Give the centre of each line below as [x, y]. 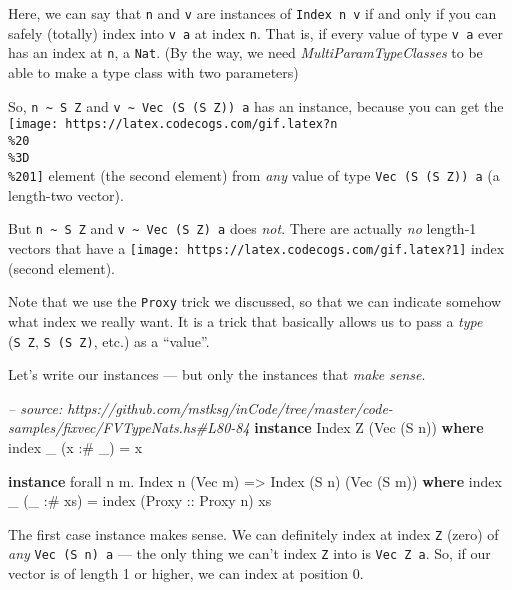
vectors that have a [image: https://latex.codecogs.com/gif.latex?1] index [256, 248]
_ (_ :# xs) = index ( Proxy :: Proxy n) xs [140, 500]
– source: [35, 407]
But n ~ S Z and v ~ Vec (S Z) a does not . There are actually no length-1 [242, 228]
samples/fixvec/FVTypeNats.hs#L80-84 [129, 427]
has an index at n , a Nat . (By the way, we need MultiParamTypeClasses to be [245, 52]
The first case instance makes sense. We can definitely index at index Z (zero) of [253, 533]
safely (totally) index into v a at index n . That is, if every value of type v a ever [255, 32]
